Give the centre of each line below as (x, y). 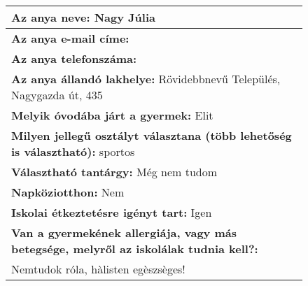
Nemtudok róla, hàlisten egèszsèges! (98, 269)
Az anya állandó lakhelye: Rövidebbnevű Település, (146, 79)
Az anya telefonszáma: (74, 58)
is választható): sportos (73, 151)
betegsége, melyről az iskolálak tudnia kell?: (135, 249)
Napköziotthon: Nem (68, 192)
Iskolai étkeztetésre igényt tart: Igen (112, 212)
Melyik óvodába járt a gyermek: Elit (112, 115)
